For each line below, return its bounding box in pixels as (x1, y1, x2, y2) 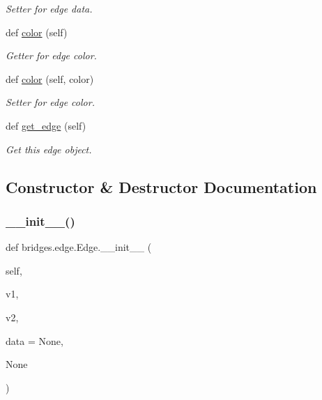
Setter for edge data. (6, 1, 93, 15)
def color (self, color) (6, 71, 94, 86)
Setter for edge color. (6, 95, 95, 109)
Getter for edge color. (6, 48, 97, 63)
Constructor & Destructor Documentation (6, 176, 317, 197)
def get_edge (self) (6, 118, 86, 132)
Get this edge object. (6, 141, 92, 156)
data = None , (6, 333, 63, 348)
